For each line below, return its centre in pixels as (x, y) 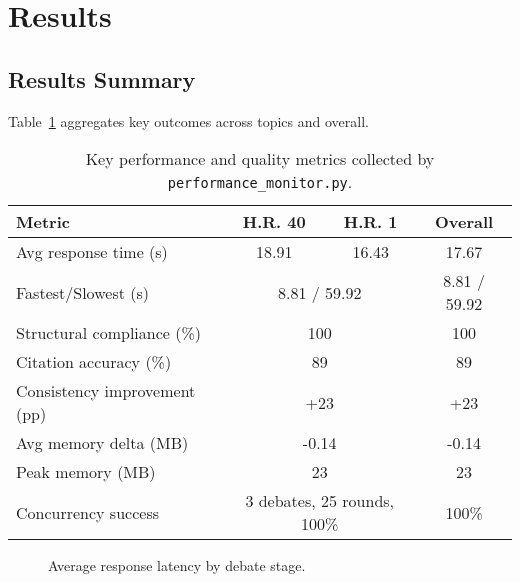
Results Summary (102, 78)
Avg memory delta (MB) (102, 443)
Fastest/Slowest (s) (82, 292)
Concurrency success (87, 512)
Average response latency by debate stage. (177, 565)
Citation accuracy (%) (94, 362)
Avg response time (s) (92, 252)
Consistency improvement (106, 391)
